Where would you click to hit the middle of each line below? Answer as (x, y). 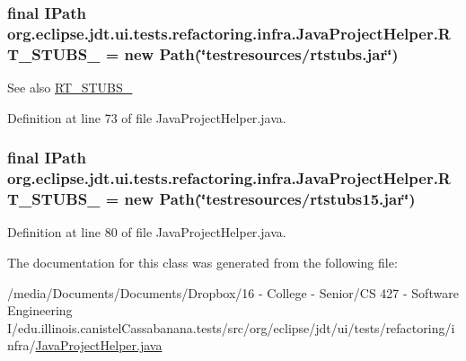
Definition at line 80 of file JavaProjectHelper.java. (147, 232)
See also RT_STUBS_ (70, 88)
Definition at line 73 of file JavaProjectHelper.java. (147, 117)
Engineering (40, 310)
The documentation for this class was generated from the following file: (202, 262)
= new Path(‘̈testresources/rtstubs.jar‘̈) (252, 53)
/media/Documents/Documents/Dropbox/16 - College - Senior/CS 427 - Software (233, 292)
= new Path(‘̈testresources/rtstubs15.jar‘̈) (260, 199)
